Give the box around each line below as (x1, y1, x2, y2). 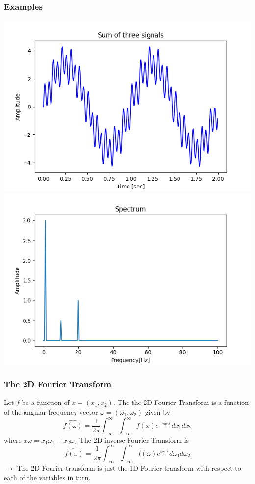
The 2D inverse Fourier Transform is (79, 434, 189, 445)
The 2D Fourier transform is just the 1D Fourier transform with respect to (17, 462, 241, 473)
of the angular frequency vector (4, 406, 98, 417)
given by (145, 406, 171, 417)
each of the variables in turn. (4, 472, 91, 483)
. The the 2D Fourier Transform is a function (113, 397, 249, 407)
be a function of (22, 397, 70, 407)
